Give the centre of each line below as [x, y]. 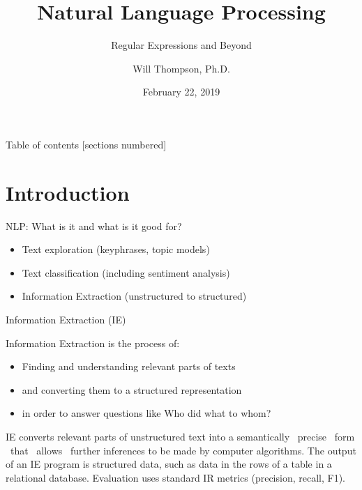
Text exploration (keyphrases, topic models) [116, 249]
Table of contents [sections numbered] [86, 144]
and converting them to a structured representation [132, 389]
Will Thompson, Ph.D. [181, 68]
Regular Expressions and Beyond [181, 45]
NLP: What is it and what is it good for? [94, 225]
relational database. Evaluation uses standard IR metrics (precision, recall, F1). [175, 477]
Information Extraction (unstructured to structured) [134, 296]
